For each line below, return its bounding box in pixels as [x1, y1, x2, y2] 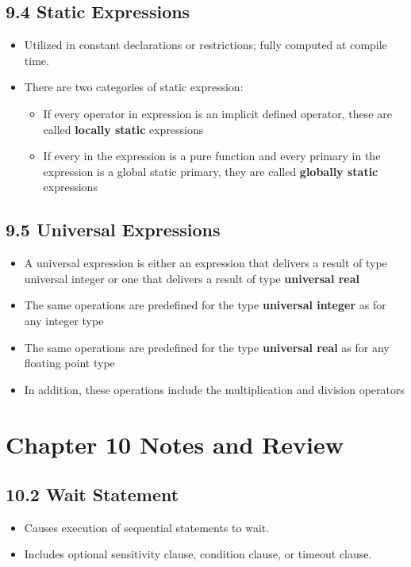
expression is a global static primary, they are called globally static [43, 163, 378, 179]
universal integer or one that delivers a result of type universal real [24, 270, 360, 286]
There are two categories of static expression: [24, 79, 244, 95]
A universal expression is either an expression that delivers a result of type [24, 255, 387, 271]
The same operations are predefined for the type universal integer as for [24, 297, 386, 313]
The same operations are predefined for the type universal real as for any [24, 339, 390, 355]
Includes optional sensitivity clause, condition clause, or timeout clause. [24, 546, 372, 562]
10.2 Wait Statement [6, 482, 179, 507]
